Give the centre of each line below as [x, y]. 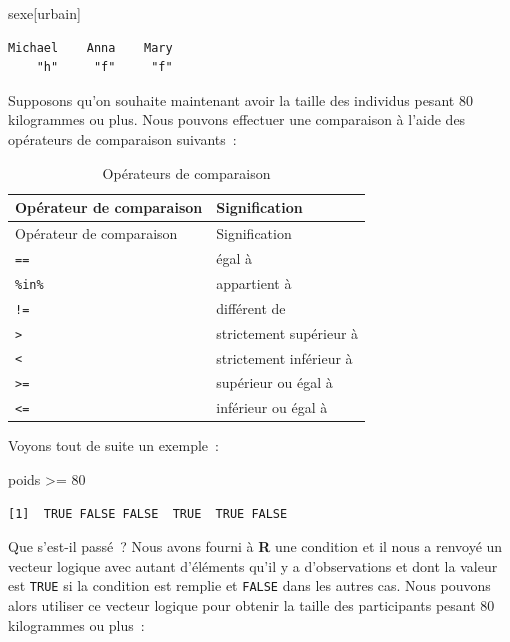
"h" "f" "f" [104, 67]
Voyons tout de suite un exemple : [113, 445]
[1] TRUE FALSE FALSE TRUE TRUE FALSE [148, 513]
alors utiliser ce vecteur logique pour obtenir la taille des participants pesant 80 [251, 605]
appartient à [254, 282]
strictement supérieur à [287, 332]
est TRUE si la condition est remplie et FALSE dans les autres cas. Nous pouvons [249, 585]
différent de [251, 307]
